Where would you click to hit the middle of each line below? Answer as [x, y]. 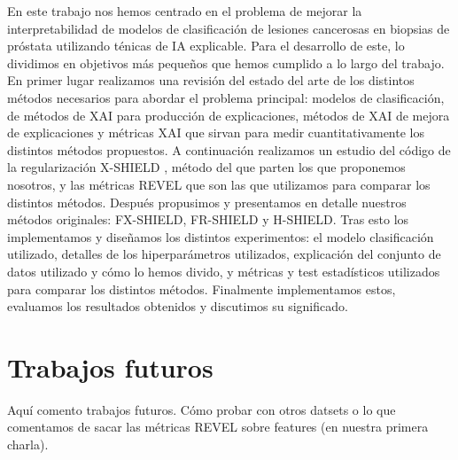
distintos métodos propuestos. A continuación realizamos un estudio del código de [229, 149]
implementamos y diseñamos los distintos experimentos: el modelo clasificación [221, 236]
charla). [28, 444]
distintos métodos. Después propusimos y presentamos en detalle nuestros [207, 202]
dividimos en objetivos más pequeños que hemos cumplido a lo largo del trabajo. [226, 62]
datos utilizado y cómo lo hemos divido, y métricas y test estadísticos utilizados [224, 271]
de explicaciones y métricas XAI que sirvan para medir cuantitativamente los [216, 133]
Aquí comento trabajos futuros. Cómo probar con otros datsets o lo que [202, 409]
